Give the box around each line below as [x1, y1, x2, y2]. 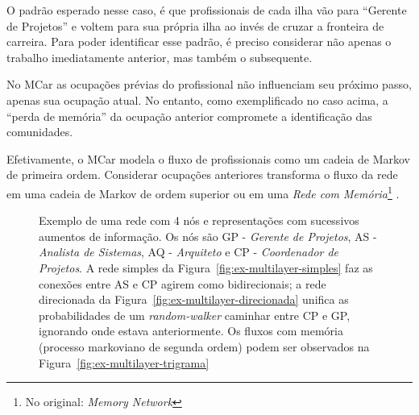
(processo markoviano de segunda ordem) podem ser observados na [39, 338, 370, 355]
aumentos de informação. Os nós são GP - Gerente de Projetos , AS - [39, 227, 377, 244]
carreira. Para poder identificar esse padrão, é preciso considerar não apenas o [6, 33, 392, 50]
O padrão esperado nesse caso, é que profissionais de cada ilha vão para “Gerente [6, 2, 407, 18]
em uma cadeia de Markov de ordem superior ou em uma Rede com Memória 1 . [6, 182, 400, 201]
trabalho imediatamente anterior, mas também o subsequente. [6, 48, 313, 65]
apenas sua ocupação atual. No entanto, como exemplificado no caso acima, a [6, 91, 388, 108]
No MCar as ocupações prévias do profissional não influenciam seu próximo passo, [6, 76, 412, 93]
